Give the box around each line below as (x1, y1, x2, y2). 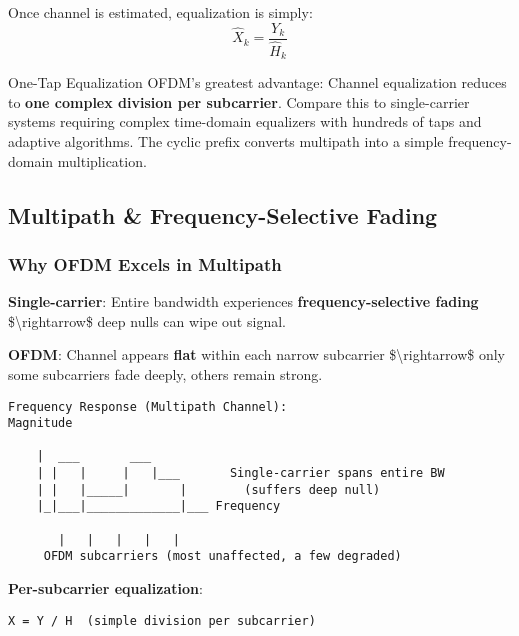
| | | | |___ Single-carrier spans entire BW (36, 466, 445, 481)
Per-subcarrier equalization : (8, 578, 203, 599)
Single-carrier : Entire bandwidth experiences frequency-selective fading (8, 291, 479, 312)
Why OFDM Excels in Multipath (8, 251, 282, 276)
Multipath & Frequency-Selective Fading (8, 199, 438, 230)
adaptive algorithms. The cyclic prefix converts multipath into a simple (8, 130, 444, 151)
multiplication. (57, 150, 147, 171)
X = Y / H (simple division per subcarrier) (8, 613, 316, 628)
